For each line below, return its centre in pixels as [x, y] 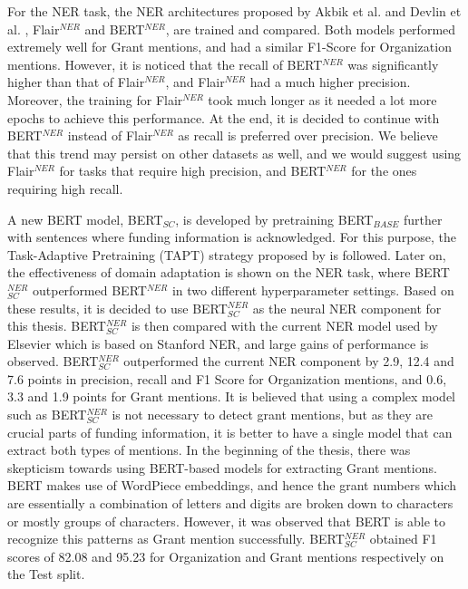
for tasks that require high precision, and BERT [193, 171]
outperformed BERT [89, 290]
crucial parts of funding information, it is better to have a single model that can [230, 432]
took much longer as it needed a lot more [322, 99]
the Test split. [46, 574]
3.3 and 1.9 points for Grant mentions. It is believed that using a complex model [231, 396]
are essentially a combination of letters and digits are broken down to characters [230, 503]
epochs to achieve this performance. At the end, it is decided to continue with [224, 117]
